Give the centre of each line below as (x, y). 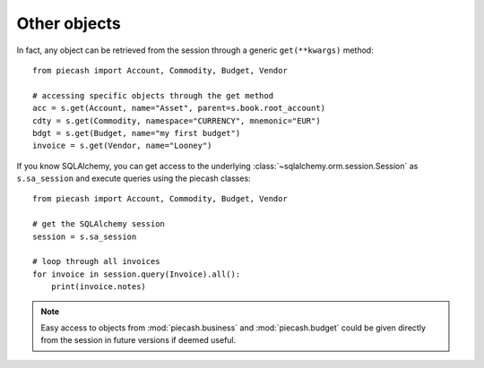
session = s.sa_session (85, 236)
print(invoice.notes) (99, 287)
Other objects (69, 23)
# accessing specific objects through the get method (153, 95)
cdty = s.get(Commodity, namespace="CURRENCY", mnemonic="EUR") (177, 120)
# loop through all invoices (96, 261)
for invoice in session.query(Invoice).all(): (137, 274)
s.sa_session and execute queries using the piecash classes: (134, 178)
